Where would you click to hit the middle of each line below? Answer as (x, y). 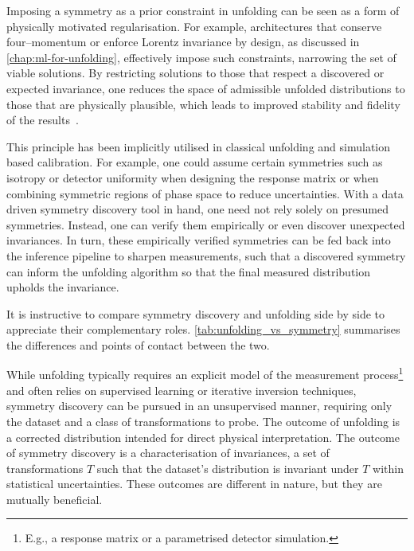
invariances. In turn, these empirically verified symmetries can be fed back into (199, 240)
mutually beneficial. (55, 499)
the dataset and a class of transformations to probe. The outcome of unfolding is (203, 421)
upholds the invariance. (63, 287)
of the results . (43, 120)
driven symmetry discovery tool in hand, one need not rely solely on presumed (198, 209)
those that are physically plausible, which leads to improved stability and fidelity (203, 104)
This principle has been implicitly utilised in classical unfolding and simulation (199, 146)
